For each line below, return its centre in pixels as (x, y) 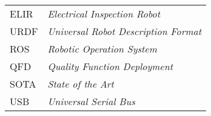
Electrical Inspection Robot (104, 14)
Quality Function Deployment (110, 66)
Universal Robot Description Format (125, 31)
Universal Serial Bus (91, 101)
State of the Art (81, 84)
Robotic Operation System (102, 49)
